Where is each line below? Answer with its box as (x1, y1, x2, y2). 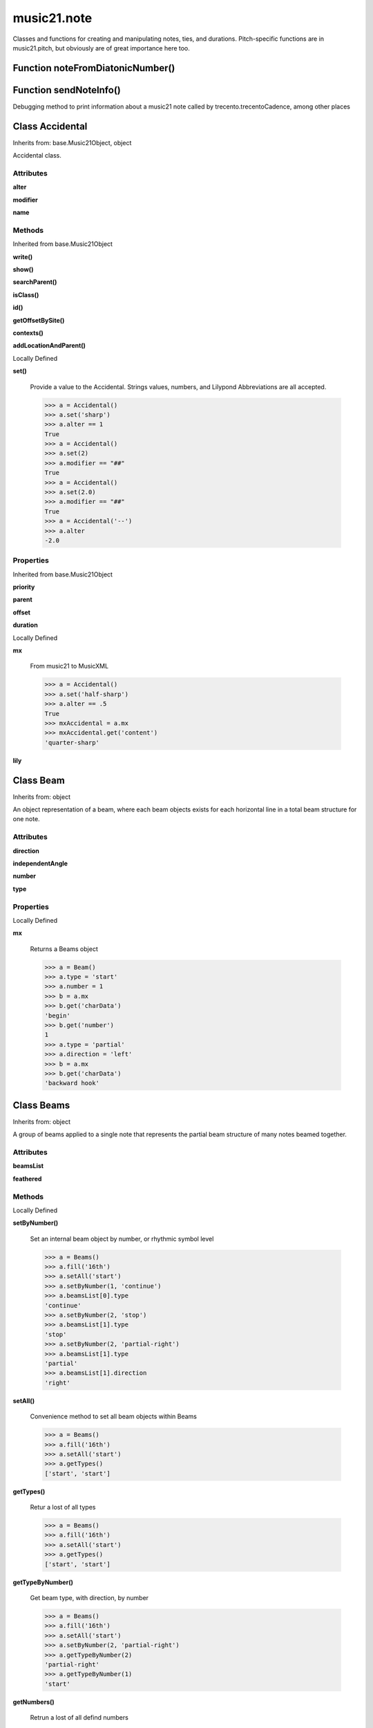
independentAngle (12, 859, 68, 867)
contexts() (12, 328, 44, 337)
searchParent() (12, 278, 57, 286)
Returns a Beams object (30, 944, 98, 953)
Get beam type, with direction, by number (30, 1593, 149, 1602)
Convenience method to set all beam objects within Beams (30, 1412, 197, 1420)
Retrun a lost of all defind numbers (30, 1713, 129, 1722)
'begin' (44, 1011, 70, 1020)
